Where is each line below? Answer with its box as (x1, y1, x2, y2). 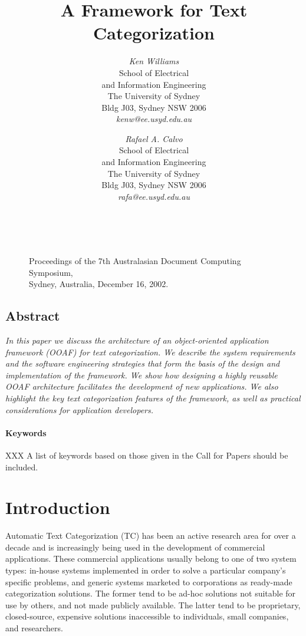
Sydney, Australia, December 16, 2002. (29, 278, 169, 290)
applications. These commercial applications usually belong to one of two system (5, 552, 297, 565)
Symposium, (29, 266, 73, 278)
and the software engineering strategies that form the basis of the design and (5, 357, 280, 370)
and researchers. (5, 622, 63, 634)
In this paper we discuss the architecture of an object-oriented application (5, 334, 269, 347)
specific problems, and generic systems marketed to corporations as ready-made (5, 575, 292, 588)
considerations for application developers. (5, 403, 154, 416)
